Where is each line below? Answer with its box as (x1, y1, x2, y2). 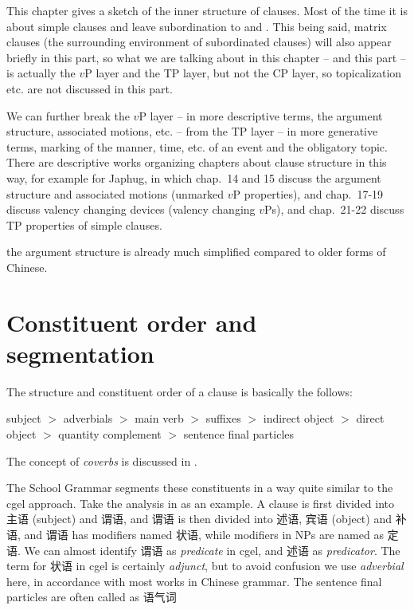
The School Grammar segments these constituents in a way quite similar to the (6, 479, 393, 496)
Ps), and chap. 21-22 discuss (264, 201, 404, 218)
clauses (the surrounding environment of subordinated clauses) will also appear (6, 33, 392, 50)
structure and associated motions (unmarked (6, 185, 225, 202)
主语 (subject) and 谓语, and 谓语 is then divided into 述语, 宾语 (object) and (6, 510, 392, 527)
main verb (135, 410, 184, 427)
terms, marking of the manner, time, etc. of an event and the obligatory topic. (6, 138, 388, 155)
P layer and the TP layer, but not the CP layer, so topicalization (84, 65, 402, 81)
